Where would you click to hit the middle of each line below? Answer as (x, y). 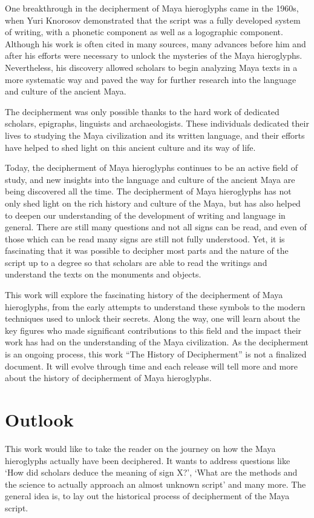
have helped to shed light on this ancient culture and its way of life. (130, 147)
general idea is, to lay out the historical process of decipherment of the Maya (147, 496)
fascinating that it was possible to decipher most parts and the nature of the (147, 251)
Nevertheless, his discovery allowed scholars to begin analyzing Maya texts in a (151, 67)
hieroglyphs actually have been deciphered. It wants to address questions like (148, 460)
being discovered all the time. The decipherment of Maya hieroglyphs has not (148, 191)
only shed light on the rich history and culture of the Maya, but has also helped (153, 203)
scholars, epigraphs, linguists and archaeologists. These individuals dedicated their (157, 123)
